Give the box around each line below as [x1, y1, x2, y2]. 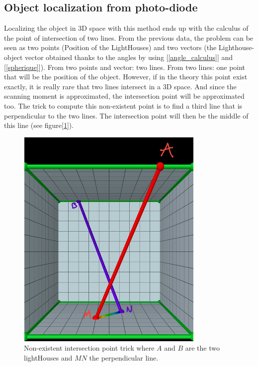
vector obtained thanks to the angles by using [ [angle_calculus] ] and [24, 52, 233, 62]
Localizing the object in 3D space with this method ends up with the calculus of [4, 23, 249, 33]
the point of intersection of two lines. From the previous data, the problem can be [4, 32, 254, 43]
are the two [185, 343, 220, 353]
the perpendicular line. [89, 352, 159, 363]
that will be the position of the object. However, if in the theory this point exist [4, 71, 248, 82]
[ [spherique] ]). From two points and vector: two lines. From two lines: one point [4, 61, 246, 72]
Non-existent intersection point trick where [24, 343, 155, 353]
